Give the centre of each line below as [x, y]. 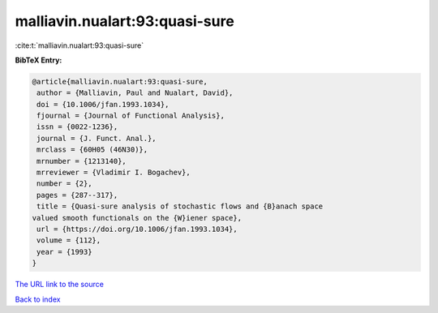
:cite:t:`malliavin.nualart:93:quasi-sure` [79, 45]
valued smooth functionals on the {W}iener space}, [137, 218]
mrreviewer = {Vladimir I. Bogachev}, [114, 173]
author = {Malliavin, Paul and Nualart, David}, [135, 93]
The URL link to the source [60, 285]
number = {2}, [64, 184]
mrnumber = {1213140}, [82, 161]
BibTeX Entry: [39, 60]
